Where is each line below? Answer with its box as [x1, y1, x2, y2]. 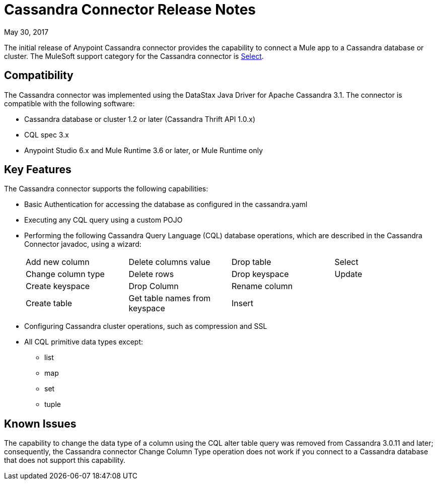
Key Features [4, 163, 71, 176]
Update [334, 269, 362, 280]
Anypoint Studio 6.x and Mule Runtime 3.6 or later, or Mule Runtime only [24, 146, 263, 155]
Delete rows [128, 269, 174, 280]
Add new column [26, 257, 90, 267]
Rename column [232, 281, 293, 292]
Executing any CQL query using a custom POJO [24, 216, 183, 225]
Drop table [232, 257, 271, 267]
